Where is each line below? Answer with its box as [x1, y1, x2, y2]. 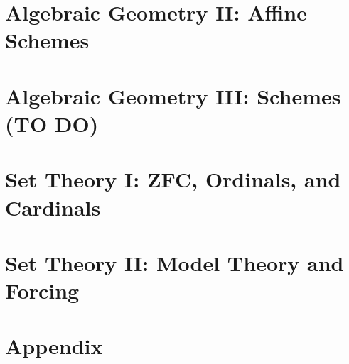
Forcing [5, 276, 80, 305]
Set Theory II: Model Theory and [5, 248, 344, 277]
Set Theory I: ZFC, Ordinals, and [5, 165, 341, 194]
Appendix [5, 331, 103, 360]
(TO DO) [5, 109, 99, 138]
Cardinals [5, 192, 101, 221]
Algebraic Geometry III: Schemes [5, 81, 341, 110]
